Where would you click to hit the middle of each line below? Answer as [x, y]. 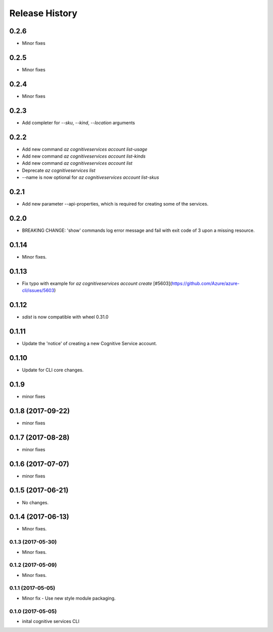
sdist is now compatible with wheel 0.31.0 [65, 317]
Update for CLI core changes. [53, 370]
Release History [43, 13]
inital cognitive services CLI [51, 621]
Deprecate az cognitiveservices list [59, 170]
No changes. [35, 502]
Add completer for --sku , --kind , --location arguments [79, 123]
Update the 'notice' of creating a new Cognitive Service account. [89, 344]
